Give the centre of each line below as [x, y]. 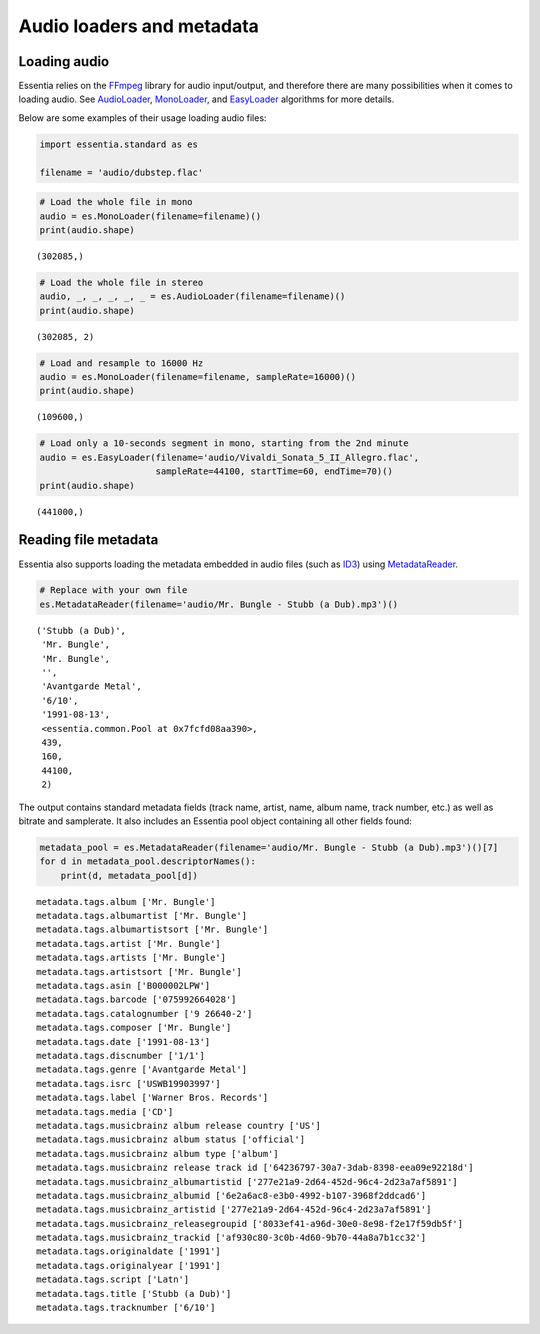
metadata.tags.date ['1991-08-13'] [123, 1041]
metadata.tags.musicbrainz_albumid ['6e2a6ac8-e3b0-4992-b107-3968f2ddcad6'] [231, 1195]
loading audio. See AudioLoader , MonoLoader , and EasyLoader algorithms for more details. [206, 99]
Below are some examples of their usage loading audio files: [142, 117]
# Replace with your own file [113, 590]
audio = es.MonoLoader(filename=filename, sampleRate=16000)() [198, 377]
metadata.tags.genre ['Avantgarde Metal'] [142, 1069]
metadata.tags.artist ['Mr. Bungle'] [129, 943]
